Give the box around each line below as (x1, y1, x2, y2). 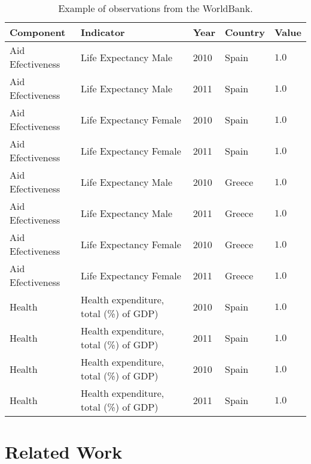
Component (10, 25, 66, 39)
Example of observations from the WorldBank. (58, 1, 253, 15)
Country (225, 25, 265, 39)
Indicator (81, 25, 125, 39)
